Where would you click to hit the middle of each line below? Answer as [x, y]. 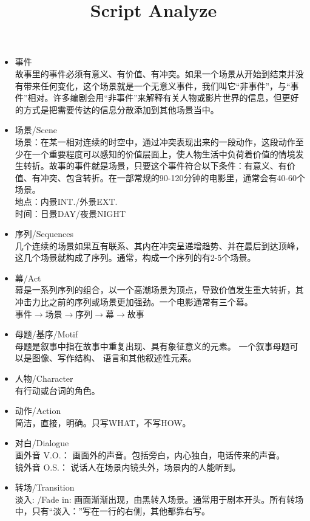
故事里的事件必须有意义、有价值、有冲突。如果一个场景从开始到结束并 [155, 73]
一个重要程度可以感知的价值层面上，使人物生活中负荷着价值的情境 [163, 154]
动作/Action [38, 411]
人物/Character [44, 378]
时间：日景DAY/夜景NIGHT [70, 213]
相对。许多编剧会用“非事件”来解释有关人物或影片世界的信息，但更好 [163, 98]
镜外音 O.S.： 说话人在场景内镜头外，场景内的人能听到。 [128, 467]
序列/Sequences [44, 234]
